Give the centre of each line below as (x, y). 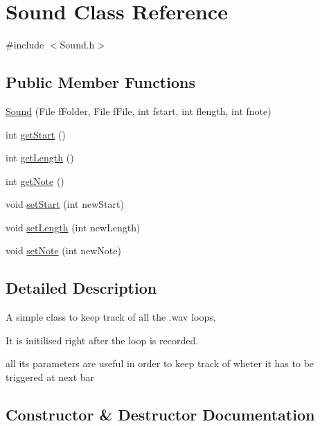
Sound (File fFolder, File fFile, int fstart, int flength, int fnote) (139, 110)
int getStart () (36, 134)
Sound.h (77, 45)
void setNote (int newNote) (63, 250)
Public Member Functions (100, 82)
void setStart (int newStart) (65, 204)
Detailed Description (81, 288)
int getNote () (35, 180)
